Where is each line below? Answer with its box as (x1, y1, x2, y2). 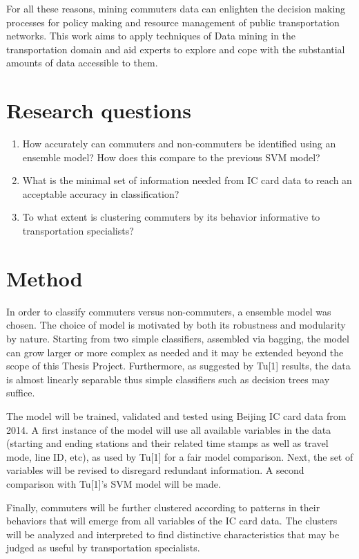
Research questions (6, 96, 191, 125)
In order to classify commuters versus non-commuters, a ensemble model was (6, 304, 331, 318)
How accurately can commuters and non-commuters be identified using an (22, 136, 336, 151)
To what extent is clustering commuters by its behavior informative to (22, 210, 320, 224)
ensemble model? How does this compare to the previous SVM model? (22, 149, 320, 164)
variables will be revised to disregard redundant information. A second (6, 463, 304, 477)
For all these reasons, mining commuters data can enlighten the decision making (6, 1, 346, 15)
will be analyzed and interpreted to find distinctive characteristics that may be (6, 526, 340, 541)
